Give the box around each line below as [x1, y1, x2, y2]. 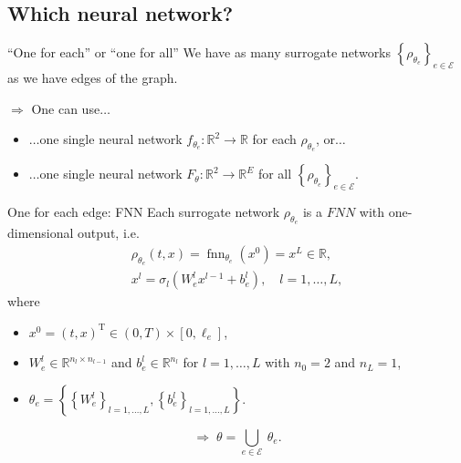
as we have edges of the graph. [7, 68, 178, 87]
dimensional [7, 223, 74, 242]
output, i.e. [78, 223, 140, 242]
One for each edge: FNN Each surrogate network [7, 202, 280, 221]
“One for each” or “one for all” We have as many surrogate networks [7, 43, 392, 62]
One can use [31, 98, 100, 118]
